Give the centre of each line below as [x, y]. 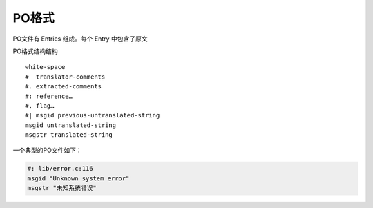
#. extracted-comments [64, 87]
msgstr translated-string [69, 135]
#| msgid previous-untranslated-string [93, 115]
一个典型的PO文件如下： [47, 150]
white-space [45, 67]
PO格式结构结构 [35, 51]
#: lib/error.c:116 [60, 169]
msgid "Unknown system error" [78, 178]
